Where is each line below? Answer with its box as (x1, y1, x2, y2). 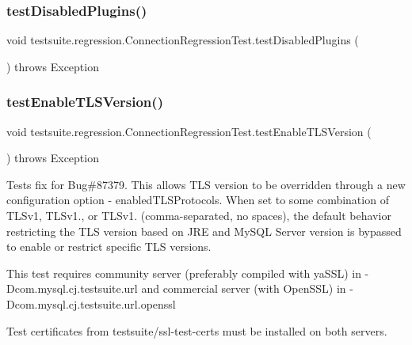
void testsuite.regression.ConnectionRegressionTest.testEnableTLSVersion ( (6, 123, 372, 139)
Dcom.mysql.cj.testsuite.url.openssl (6, 295, 176, 312)
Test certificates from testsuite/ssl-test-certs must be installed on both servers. (6, 322, 387, 339)
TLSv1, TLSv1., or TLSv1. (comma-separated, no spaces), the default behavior (6, 207, 391, 223)
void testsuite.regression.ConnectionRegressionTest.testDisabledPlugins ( (6, 32, 359, 48)
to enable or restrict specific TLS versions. (6, 238, 212, 255)
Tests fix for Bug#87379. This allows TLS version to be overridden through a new (6, 176, 406, 192)
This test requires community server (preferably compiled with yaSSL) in (6, 264, 361, 281)
